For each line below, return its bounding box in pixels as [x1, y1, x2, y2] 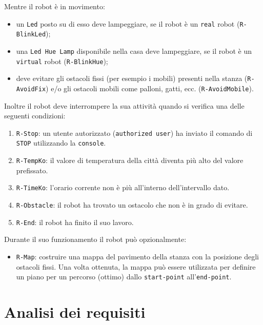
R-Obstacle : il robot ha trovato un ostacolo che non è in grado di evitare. [16, 199, 248, 210]
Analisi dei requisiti [4, 301, 146, 322]
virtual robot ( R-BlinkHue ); [16, 55, 108, 66]
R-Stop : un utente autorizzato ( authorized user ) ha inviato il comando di [16, 127, 253, 138]
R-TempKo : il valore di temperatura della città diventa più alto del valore [16, 155, 244, 166]
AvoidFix [16, 85, 46, 93]
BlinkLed [16, 31, 46, 38]
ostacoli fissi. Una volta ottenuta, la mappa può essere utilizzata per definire [16, 261, 256, 272]
